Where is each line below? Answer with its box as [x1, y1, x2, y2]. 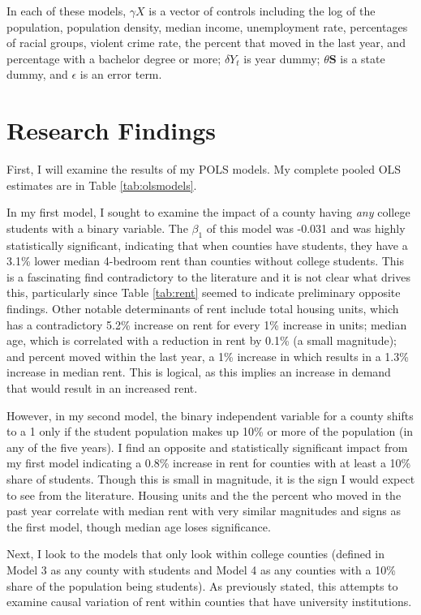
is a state [340, 49, 385, 67]
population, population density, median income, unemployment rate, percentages [6, 18, 408, 35]
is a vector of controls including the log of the [148, 2, 376, 19]
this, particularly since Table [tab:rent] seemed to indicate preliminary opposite [6, 284, 401, 301]
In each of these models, [6, 2, 127, 19]
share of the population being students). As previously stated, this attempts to [6, 577, 398, 594]
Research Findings [6, 114, 216, 147]
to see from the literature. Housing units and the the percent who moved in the [6, 486, 402, 503]
